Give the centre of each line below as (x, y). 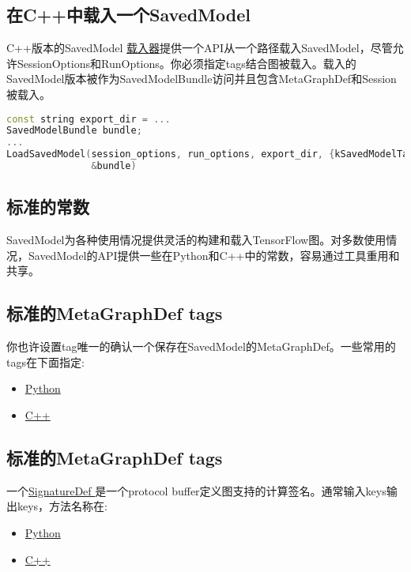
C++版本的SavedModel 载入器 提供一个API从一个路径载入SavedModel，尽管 (200, 48)
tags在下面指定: (45, 361)
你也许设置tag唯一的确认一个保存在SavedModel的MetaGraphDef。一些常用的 (201, 346)
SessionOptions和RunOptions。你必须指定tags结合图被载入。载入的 (187, 63)
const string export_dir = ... (89, 119)
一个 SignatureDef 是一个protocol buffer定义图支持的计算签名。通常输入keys (196, 490)
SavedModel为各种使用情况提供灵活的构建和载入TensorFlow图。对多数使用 (196, 240)
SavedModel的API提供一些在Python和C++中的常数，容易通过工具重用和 (214, 255)
